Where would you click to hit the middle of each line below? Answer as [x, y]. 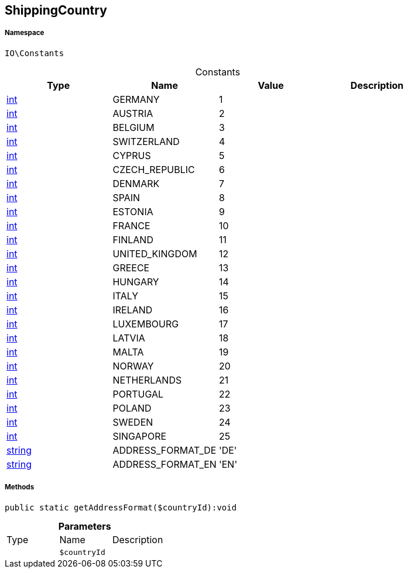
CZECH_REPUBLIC [154, 169]
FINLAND [133, 239]
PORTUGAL [138, 394]
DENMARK [136, 183]
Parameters [85, 526]
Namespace [25, 33]
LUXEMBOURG [146, 324]
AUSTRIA [133, 113]
